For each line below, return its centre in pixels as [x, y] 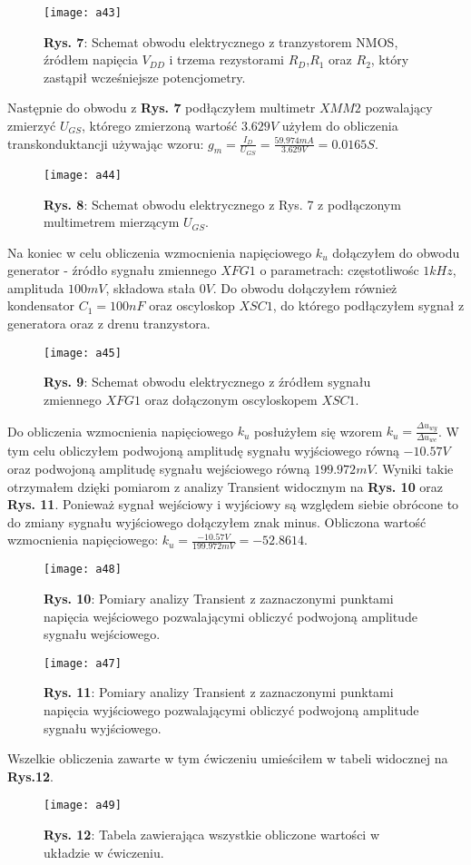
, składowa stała [150, 287]
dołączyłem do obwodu [396, 252]
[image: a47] [83, 663]
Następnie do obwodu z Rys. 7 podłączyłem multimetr [162, 108]
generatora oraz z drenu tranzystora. [109, 324]
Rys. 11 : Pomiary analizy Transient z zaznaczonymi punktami [219, 692]
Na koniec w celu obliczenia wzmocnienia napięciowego [160, 252]
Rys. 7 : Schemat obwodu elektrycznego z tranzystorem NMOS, [221, 41]
